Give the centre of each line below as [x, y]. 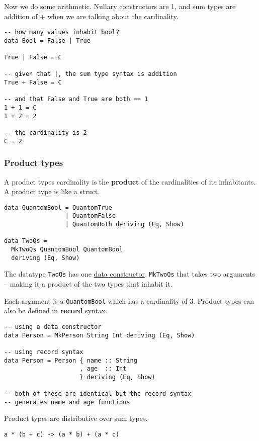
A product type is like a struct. [52, 191]
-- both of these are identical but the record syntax [98, 394]
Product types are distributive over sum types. [76, 418]
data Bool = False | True [47, 40]
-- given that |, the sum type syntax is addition [91, 74]
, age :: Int [103, 369]
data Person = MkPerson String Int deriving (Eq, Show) [100, 335]
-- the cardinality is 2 [46, 133]
